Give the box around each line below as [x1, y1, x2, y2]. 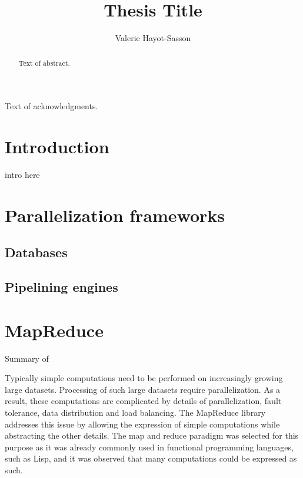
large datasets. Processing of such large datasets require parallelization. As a [5, 383, 281, 395]
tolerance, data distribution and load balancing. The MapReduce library [5, 406, 266, 418]
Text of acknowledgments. [5, 100, 98, 112]
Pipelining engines [5, 278, 118, 296]
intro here [5, 168, 40, 180]
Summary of [5, 352, 49, 364]
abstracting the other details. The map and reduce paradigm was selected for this [5, 429, 299, 442]
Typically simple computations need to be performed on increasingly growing [5, 372, 283, 384]
